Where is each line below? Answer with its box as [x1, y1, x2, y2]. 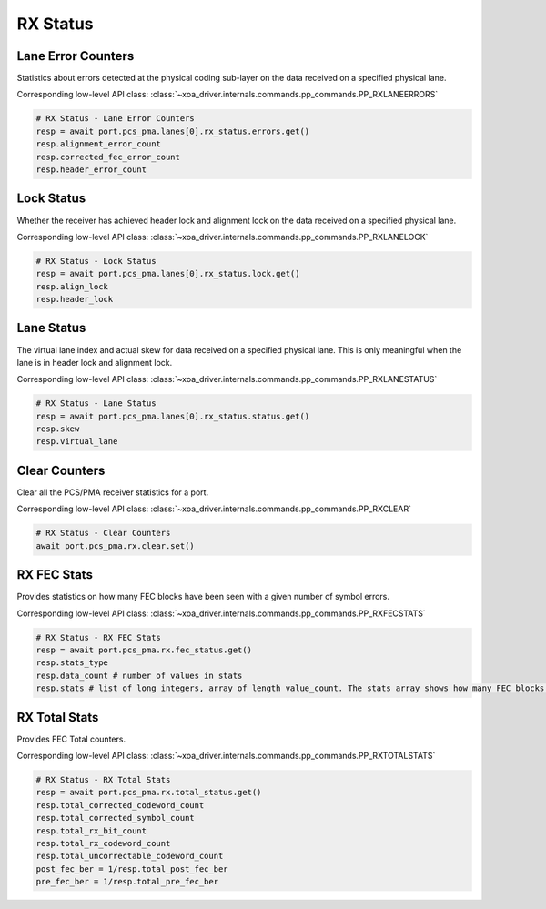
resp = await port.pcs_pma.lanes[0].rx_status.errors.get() [35, 126, 310, 136]
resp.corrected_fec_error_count [35, 151, 181, 162]
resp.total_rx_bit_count [35, 825, 147, 836]
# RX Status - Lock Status [35, 256, 157, 266]
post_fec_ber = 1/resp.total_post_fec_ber [35, 864, 228, 874]
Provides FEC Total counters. [16, 733, 126, 744]
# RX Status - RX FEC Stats [35, 632, 161, 642]
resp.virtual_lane [35, 437, 118, 447]
